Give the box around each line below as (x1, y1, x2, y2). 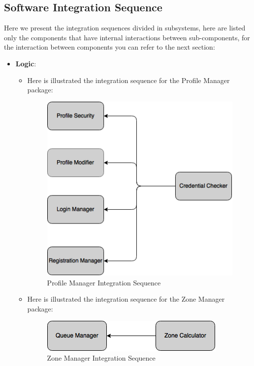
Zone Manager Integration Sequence (47, 353, 156, 363)
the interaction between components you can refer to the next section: (4, 42, 215, 52)
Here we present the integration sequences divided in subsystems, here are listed (4, 23, 246, 33)
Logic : (15, 58, 36, 68)
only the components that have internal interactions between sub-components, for (4, 32, 250, 42)
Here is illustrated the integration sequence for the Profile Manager (27, 75, 230, 85)
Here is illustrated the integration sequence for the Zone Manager (27, 294, 225, 304)
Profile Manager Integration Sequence (47, 277, 161, 287)
